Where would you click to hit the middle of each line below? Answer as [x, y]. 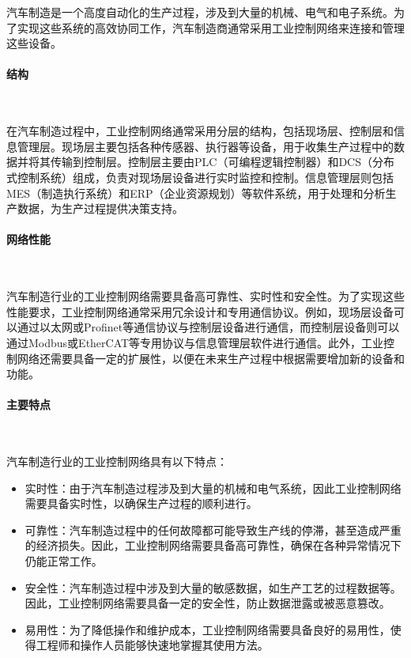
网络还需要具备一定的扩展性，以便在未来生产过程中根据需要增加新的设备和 [211, 358]
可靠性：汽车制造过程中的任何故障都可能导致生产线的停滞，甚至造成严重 [213, 529]
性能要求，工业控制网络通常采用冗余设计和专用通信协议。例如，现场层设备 [200, 311]
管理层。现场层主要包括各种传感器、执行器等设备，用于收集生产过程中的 [205, 146]
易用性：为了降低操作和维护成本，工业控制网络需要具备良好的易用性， [207, 629]
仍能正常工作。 [64, 561]
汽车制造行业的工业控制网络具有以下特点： [117, 461]
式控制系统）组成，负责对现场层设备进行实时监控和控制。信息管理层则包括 [200, 177]
